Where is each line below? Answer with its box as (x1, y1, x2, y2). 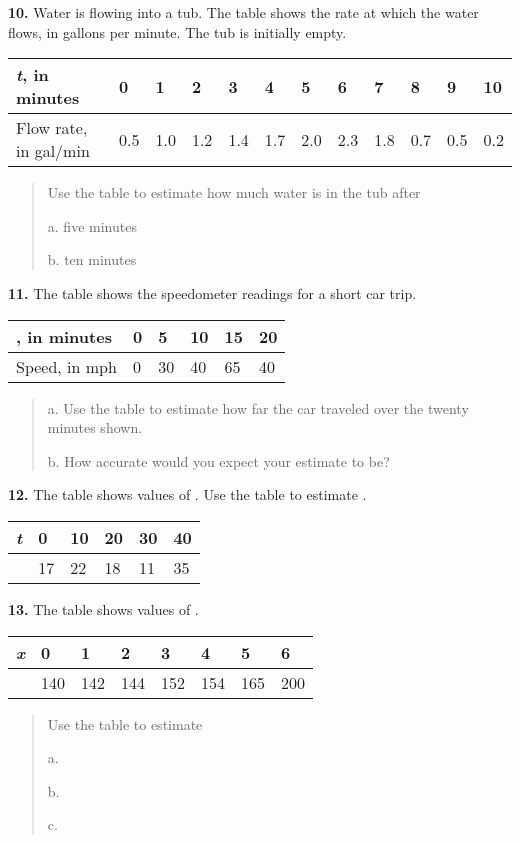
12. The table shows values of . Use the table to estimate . (8, 484, 367, 505)
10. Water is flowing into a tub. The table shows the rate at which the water (8, 2, 479, 22)
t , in (16, 63, 49, 87)
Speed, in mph (16, 354, 117, 378)
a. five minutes (47, 215, 137, 236)
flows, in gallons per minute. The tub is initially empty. (8, 21, 347, 42)
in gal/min (16, 139, 90, 163)
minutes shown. (47, 417, 143, 438)
